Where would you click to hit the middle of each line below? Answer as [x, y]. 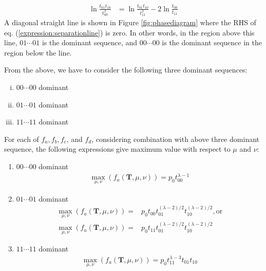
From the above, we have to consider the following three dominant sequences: [126, 70]
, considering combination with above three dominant [176, 139]
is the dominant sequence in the [212, 42]
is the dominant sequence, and [90, 42]
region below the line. [38, 52]
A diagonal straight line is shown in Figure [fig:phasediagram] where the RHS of [130, 22]
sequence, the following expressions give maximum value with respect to [117, 149]
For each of [22, 139]
